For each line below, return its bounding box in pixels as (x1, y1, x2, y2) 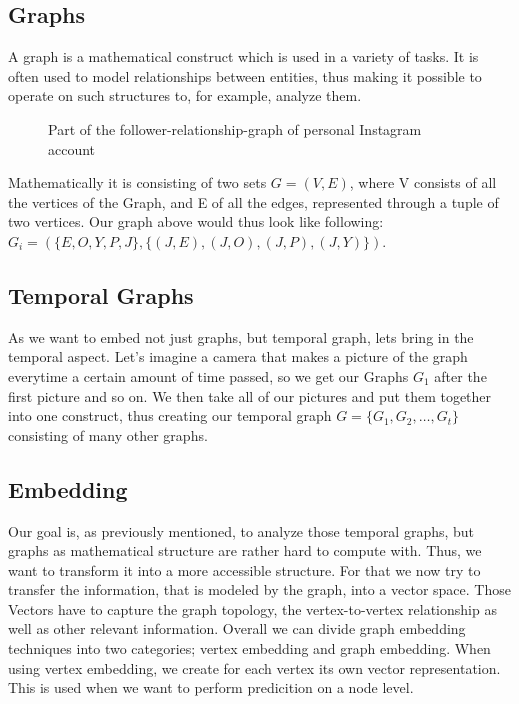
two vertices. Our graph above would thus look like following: (8, 211, 384, 232)
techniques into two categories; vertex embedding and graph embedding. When (8, 638, 491, 659)
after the (434, 365, 487, 386)
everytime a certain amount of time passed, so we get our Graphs (8, 365, 409, 386)
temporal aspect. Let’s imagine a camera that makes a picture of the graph (8, 346, 468, 367)
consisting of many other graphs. (8, 424, 208, 445)
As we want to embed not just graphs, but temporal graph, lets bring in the (8, 326, 474, 347)
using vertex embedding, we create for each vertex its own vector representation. (8, 657, 501, 678)
